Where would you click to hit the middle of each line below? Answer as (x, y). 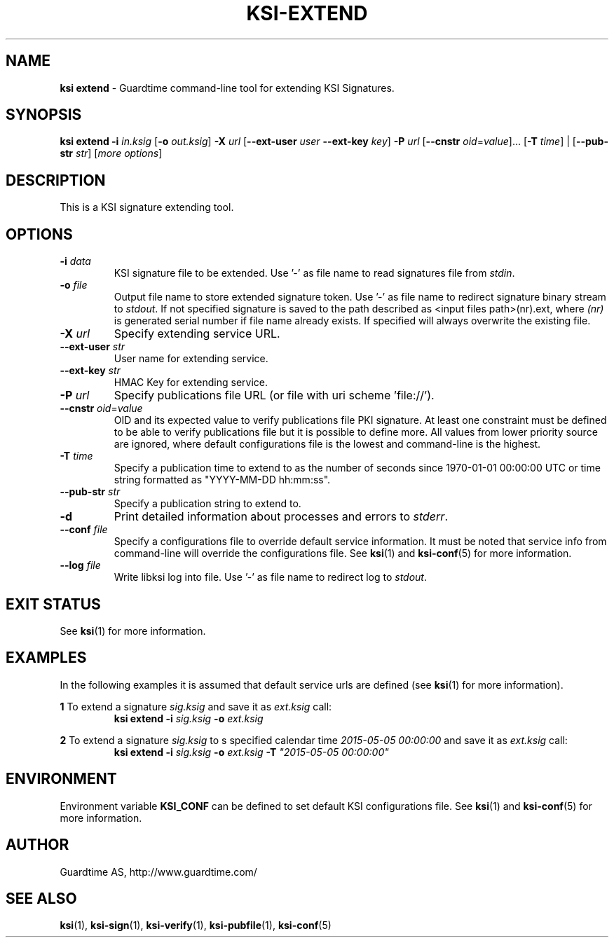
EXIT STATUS (53, 604)
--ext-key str (90, 371)
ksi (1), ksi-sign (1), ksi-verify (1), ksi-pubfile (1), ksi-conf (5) (196, 925)
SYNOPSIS (44, 115)
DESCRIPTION (56, 180)
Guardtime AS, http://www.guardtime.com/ (158, 872)
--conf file (84, 530)
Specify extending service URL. (197, 334)
